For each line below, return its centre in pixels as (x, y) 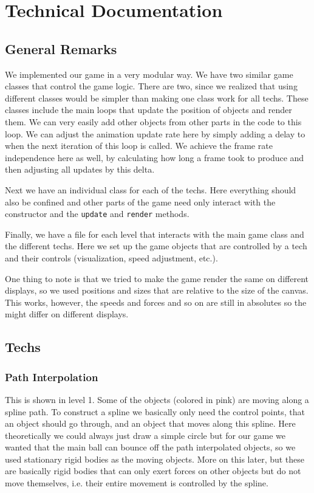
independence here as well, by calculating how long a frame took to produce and (155, 157)
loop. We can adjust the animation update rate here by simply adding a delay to (155, 133)
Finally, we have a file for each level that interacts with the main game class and (155, 234)
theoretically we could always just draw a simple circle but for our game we (145, 435)
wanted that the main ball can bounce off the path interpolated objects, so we (150, 447)
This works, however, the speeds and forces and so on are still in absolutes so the (156, 302)
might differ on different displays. (67, 314)
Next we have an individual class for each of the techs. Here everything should (151, 189)
